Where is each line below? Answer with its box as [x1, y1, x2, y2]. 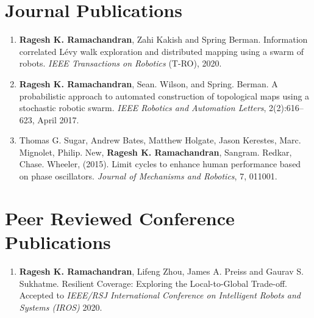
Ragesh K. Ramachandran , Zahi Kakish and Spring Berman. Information [19, 33, 308, 46]
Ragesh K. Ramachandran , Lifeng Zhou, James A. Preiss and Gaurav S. [19, 264, 304, 277]
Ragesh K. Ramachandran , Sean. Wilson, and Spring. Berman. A [19, 77, 278, 90]
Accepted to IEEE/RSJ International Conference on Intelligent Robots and [19, 289, 301, 302]
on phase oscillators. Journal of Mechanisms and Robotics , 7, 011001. [19, 170, 277, 182]
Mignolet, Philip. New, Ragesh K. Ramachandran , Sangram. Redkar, [19, 145, 292, 158]
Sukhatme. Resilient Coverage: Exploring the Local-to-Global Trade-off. [19, 276, 287, 289]
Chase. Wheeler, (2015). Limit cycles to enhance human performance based [19, 157, 301, 170]
